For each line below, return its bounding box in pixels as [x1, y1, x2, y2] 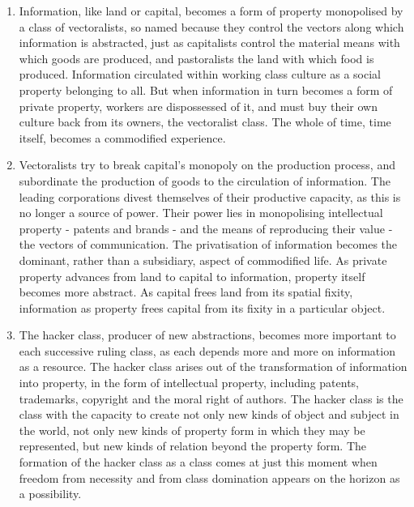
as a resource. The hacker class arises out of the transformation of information [19, 358, 408, 375]
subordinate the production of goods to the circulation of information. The [19, 172, 391, 189]
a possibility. [19, 485, 82, 502]
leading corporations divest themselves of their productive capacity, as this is [19, 188, 401, 205]
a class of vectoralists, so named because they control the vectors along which [19, 18, 404, 35]
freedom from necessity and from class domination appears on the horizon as [19, 469, 400, 486]
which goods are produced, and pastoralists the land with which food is [19, 49, 374, 66]
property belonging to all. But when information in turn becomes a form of [19, 81, 393, 98]
